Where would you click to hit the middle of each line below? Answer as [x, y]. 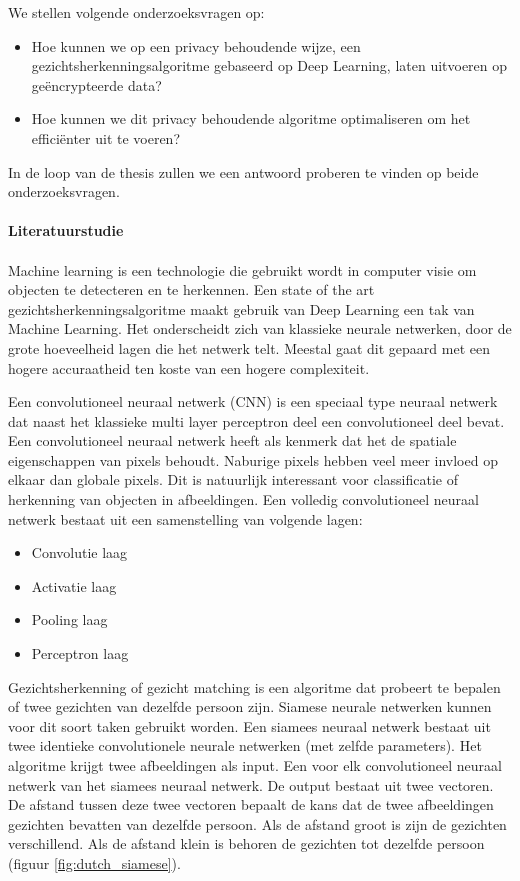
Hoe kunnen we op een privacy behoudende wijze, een [196, 45]
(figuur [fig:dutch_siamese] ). [94, 862]
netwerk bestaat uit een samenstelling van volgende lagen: [185, 518]
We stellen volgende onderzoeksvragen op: [136, 12]
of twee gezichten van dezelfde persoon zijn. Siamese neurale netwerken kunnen [250, 706]
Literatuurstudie [66, 230]
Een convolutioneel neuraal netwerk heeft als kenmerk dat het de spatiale [232, 440]
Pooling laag [69, 619]
